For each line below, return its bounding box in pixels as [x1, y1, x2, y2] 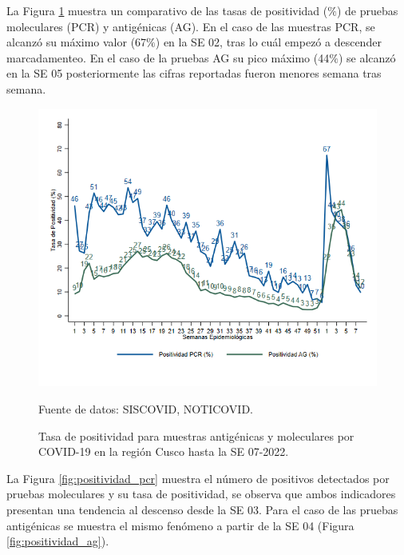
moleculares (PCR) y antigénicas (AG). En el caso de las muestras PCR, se [6, 18, 375, 34]
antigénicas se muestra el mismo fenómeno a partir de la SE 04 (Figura [6, 517, 354, 533]
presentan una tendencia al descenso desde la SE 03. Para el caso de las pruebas [6, 501, 398, 518]
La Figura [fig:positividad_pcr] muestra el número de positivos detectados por [6, 469, 390, 486]
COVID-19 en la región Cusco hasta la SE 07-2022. [38, 443, 289, 460]
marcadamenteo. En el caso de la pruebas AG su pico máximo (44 [6, 49, 330, 66]
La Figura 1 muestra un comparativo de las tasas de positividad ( [6, 2, 328, 18]
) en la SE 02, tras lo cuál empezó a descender [155, 34, 382, 50]
